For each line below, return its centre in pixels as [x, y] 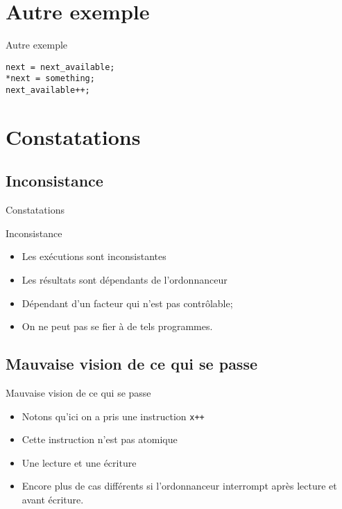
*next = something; [50, 79]
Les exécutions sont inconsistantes [94, 256]
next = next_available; [60, 67]
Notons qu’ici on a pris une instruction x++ [113, 416]
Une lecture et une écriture [79, 462]
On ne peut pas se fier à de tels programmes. [117, 326]
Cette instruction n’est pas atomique [100, 439]
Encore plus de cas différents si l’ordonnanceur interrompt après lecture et [179, 486]
